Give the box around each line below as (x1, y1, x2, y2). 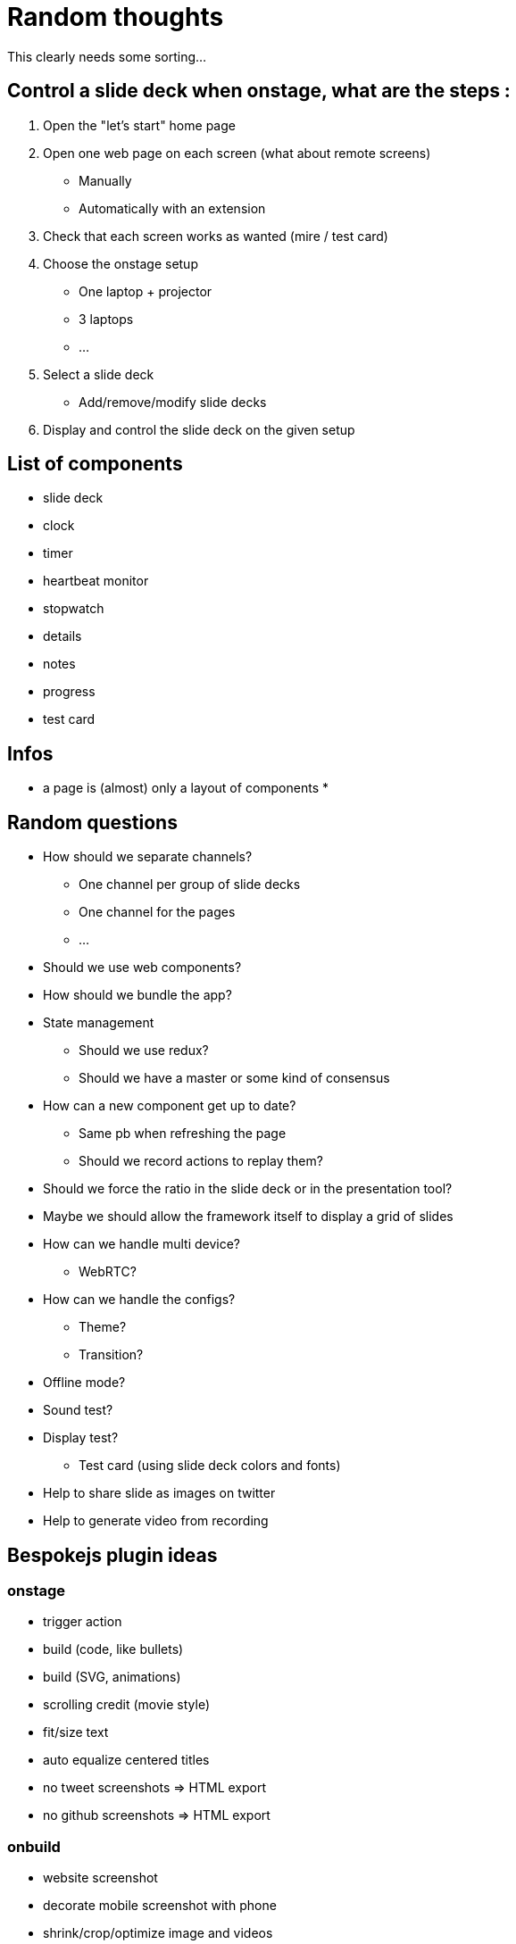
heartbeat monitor (43, 573, 149, 589)
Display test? (43, 1430, 119, 1446)
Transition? (79, 1347, 144, 1363)
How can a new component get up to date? (43, 1098, 296, 1114)
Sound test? (43, 1402, 113, 1418)
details (43, 628, 82, 644)
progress (43, 684, 96, 700)
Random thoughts (7, 2, 224, 32)
